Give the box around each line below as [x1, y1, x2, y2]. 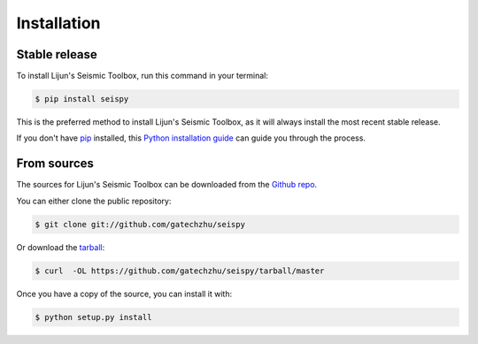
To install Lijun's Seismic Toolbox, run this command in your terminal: [16, 71, 269, 81]
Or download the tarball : [16, 241, 105, 252]
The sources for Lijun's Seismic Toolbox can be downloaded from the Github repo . [16, 180, 318, 190]
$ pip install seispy [35, 94, 129, 104]
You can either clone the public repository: [16, 195, 172, 206]
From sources [16, 156, 95, 172]
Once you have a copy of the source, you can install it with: [16, 288, 233, 299]
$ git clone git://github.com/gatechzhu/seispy [35, 219, 245, 229]
